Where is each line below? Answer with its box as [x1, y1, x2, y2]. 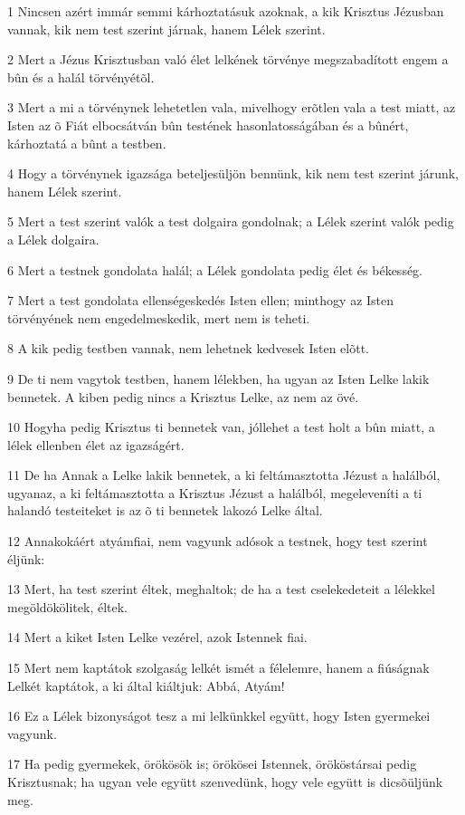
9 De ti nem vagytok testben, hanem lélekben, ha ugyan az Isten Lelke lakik [7, 369, 430, 388]
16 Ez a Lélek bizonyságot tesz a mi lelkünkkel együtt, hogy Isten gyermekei [7, 706, 431, 725]
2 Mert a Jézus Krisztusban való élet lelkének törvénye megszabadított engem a [7, 50, 449, 69]
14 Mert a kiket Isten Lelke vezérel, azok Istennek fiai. [7, 628, 308, 647]
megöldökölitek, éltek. [7, 597, 128, 616]
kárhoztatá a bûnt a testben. [7, 133, 166, 152]
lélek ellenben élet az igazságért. [7, 435, 185, 454]
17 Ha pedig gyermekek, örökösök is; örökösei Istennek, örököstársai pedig [7, 754, 417, 773]
